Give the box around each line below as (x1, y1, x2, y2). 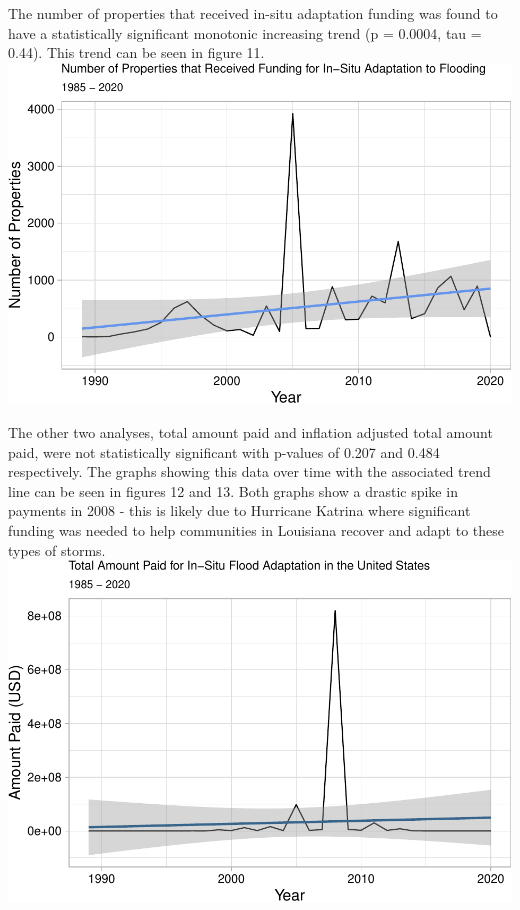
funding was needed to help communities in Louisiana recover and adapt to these (8, 520, 505, 540)
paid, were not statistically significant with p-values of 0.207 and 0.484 (8, 441, 440, 462)
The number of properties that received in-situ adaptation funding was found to (8, 3, 498, 23)
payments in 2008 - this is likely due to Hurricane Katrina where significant (8, 500, 471, 521)
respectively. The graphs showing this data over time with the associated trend (8, 461, 491, 482)
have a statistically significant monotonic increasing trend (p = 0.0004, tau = (8, 22, 482, 43)
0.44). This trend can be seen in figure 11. (8, 42, 265, 63)
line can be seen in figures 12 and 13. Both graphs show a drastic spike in (8, 480, 458, 501)
